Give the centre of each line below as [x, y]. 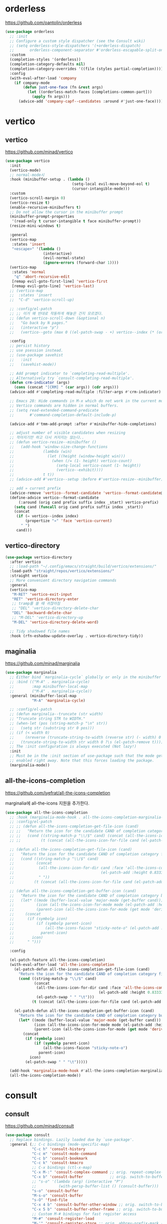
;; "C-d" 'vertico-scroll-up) [42, 300]
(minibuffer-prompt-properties [42, 217]
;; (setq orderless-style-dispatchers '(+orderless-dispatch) [75, 45]
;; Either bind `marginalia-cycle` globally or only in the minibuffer [85, 677]
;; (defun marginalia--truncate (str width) [56, 714]
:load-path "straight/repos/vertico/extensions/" [62, 571]
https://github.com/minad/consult [40, 1126]
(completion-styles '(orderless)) [45, 60]
